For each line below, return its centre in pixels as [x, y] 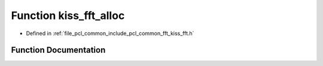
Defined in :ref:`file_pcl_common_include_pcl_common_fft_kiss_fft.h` [110, 33]
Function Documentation [58, 50]
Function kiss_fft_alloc [68, 15]
